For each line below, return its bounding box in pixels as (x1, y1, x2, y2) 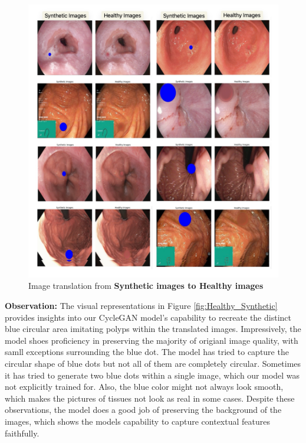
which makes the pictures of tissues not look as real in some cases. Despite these (5, 392, 295, 404)
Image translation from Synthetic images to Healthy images (28, 279, 264, 292)
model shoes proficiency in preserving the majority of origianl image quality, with (5, 334, 298, 346)
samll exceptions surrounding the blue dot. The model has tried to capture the (5, 346, 289, 358)
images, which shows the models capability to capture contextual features (5, 415, 270, 427)
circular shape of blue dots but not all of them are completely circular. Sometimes (5, 357, 301, 370)
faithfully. (5, 426, 40, 439)
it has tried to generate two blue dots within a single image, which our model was (5, 369, 300, 381)
